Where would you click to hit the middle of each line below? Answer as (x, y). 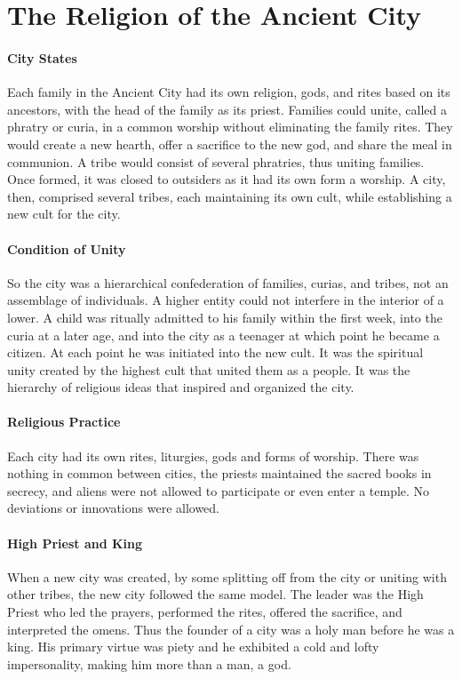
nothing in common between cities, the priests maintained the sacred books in (219, 473)
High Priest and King (75, 543)
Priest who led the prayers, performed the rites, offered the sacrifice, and (205, 612)
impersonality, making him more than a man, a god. (149, 663)
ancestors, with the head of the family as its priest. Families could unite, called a (227, 109)
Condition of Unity (67, 248)
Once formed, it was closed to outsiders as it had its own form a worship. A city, (227, 179)
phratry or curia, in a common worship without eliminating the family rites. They (230, 127)
